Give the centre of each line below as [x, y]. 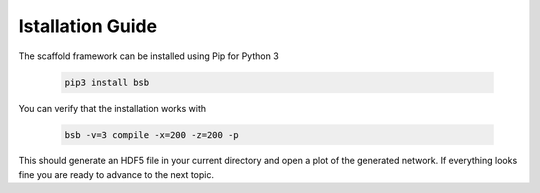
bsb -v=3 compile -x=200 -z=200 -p [151, 134]
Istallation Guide [88, 26]
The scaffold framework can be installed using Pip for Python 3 [148, 56]
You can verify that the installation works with [112, 108]
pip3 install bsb [107, 82]
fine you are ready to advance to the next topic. [116, 174]
